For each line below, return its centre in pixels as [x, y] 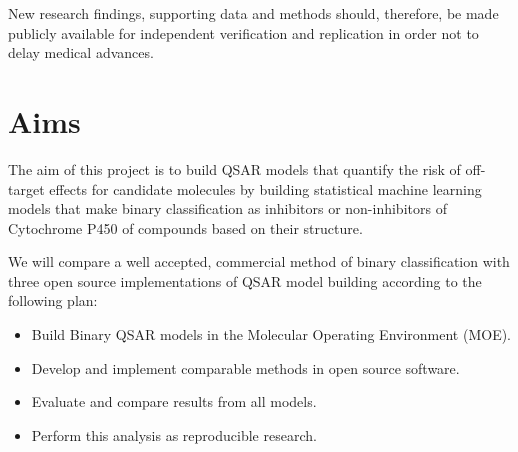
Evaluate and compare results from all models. [174, 401]
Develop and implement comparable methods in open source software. [245, 367]
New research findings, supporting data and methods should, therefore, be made [253, 13]
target [26, 188]
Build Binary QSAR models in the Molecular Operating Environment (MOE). [271, 334]
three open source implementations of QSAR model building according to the [245, 280]
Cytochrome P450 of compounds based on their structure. [185, 227]
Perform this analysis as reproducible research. [174, 434]
